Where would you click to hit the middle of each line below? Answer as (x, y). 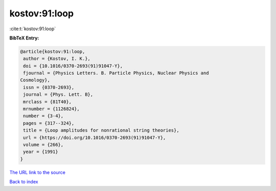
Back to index (24, 182)
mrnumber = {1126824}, (52, 109)
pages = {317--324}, (49, 123)
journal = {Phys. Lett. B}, (58, 94)
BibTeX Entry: (24, 38)
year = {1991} (41, 152)
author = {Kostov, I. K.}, (57, 59)
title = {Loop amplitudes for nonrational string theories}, (101, 130)
